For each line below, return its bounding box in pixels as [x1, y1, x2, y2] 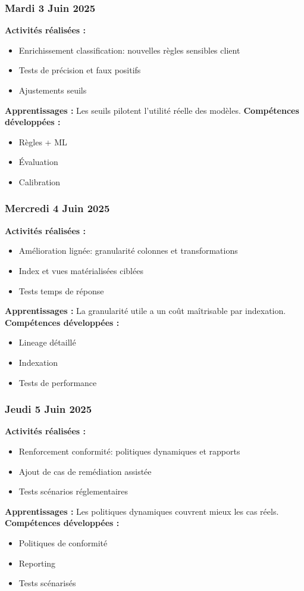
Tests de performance [18, 376, 97, 388]
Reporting [18, 556, 56, 569]
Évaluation [18, 155, 58, 168]
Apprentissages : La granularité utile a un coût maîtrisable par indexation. [5, 304, 286, 317]
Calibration [18, 175, 61, 188]
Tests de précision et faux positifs [18, 64, 141, 76]
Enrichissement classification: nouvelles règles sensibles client [18, 43, 240, 56]
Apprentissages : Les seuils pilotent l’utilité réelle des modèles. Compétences [5, 104, 299, 116]
